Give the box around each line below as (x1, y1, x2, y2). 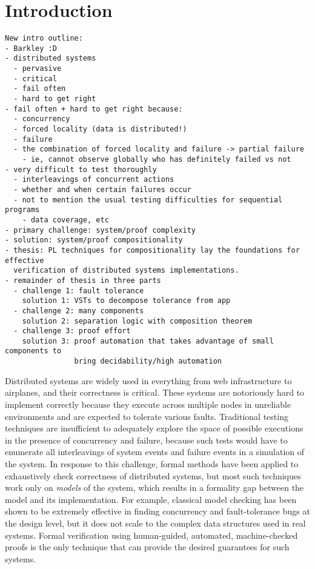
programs (5, 205, 40, 215)
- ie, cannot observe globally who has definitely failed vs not (22, 155, 291, 164)
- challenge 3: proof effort (13, 327, 131, 336)
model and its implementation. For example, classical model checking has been (5, 493, 297, 505)
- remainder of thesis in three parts (5, 276, 161, 285)
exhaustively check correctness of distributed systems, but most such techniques (5, 469, 301, 482)
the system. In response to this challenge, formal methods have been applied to (5, 457, 299, 470)
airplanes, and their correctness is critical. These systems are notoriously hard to (5, 386, 305, 399)
